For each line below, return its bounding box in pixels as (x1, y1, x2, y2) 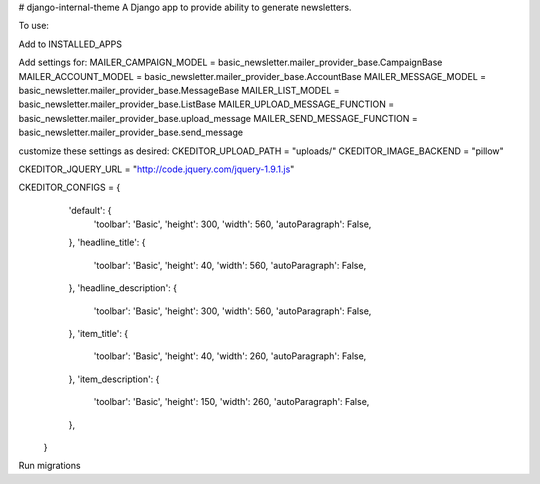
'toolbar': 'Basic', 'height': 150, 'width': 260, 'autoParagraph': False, (93, 396, 370, 408)
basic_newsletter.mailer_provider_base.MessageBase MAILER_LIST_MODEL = (18, 84, 340, 96)
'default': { (68, 204, 112, 216)
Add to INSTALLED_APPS (18, 38, 122, 50)
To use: (18, 20, 50, 32)
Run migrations (18, 460, 81, 472)
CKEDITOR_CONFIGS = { (18, 181, 121, 194)
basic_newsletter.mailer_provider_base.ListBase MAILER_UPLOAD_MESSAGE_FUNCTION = (18, 98, 395, 110)
